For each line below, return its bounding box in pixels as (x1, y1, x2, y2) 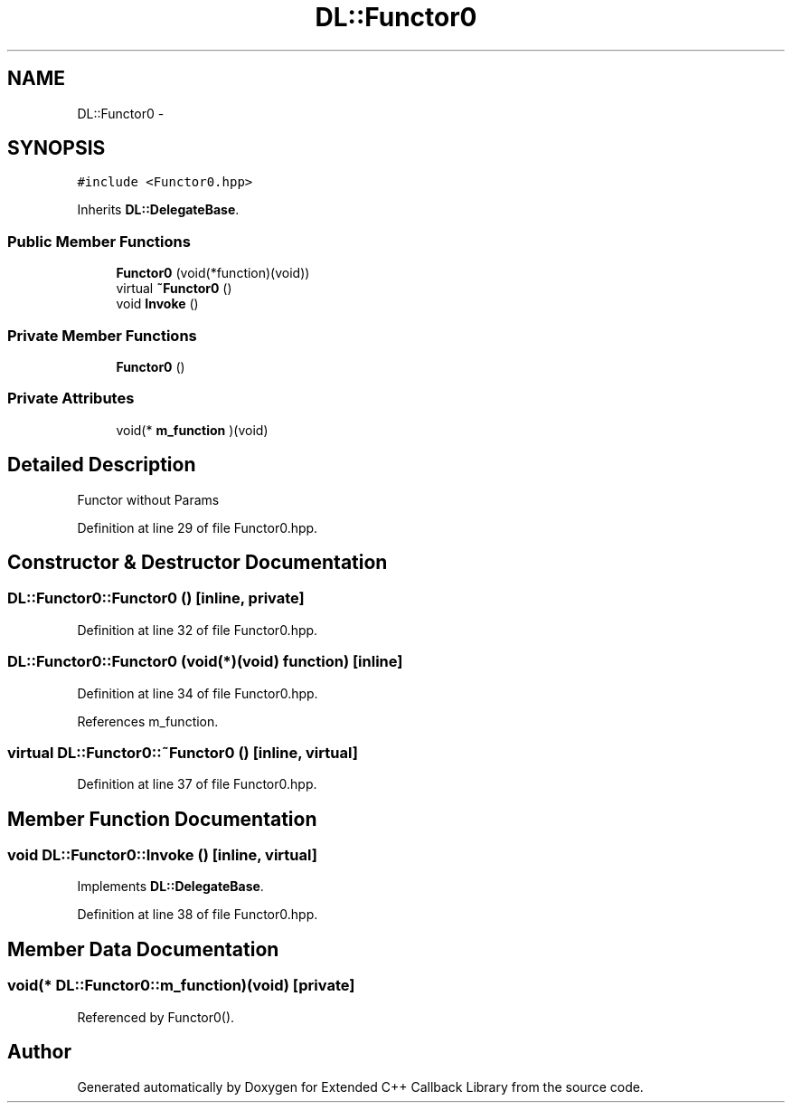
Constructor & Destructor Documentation (7, 550, 388, 574)
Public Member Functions (7, 232, 191, 251)
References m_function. (77, 713, 219, 729)
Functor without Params (77, 491, 220, 508)
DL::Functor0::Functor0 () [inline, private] (7, 589, 305, 608)
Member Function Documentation (7, 807, 317, 830)
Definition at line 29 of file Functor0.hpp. (77, 519, 318, 536)
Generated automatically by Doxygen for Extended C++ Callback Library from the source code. (77, 1078, 644, 1095)
